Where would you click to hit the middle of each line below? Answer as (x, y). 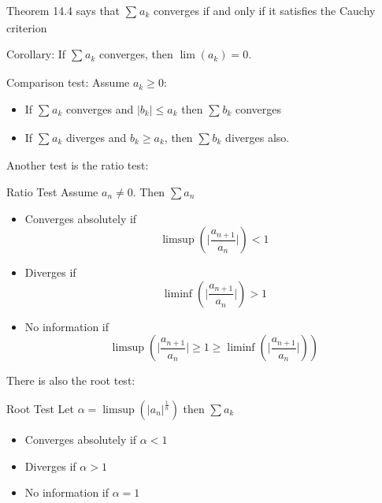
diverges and (96, 137)
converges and (100, 108)
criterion (27, 27)
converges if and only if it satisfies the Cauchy (264, 10)
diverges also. (258, 137)
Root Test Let (41, 408)
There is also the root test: (71, 380)
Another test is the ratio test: (78, 165)
